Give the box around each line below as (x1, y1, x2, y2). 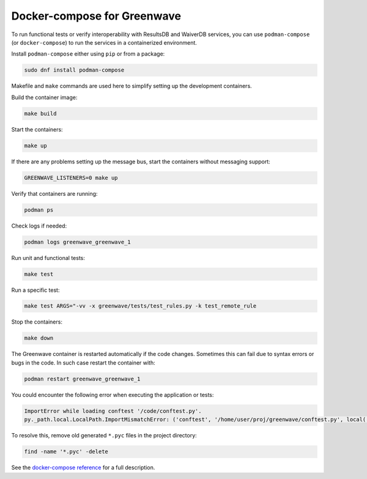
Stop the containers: (11, 318, 62, 325)
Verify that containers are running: (11, 190, 98, 197)
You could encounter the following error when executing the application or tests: (11, 391, 214, 398)
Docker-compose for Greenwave (11, 9, 182, 23)
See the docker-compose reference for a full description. (11, 464, 155, 471)
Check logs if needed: (11, 222, 67, 229)
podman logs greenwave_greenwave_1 (24, 239, 131, 245)
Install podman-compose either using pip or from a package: (11, 50, 165, 58)
